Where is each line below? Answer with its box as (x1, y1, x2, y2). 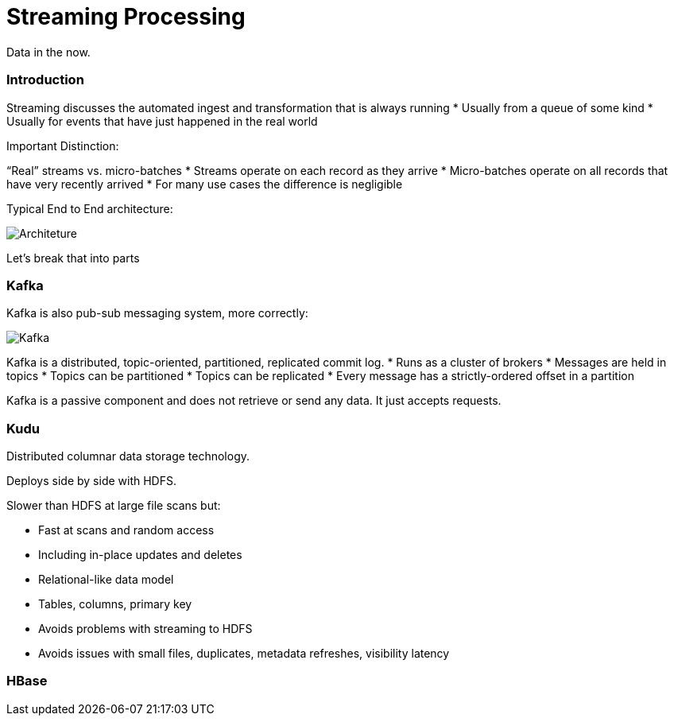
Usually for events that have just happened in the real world (6, 114, 318, 128)
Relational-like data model (38, 573, 174, 586)
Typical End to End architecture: (6, 201, 173, 215)
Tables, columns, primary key (38, 597, 192, 611)
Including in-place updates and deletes (38, 548, 242, 561)
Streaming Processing (6, 3, 246, 30)
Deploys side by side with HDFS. (6, 474, 176, 487)
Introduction (6, 72, 84, 88)
